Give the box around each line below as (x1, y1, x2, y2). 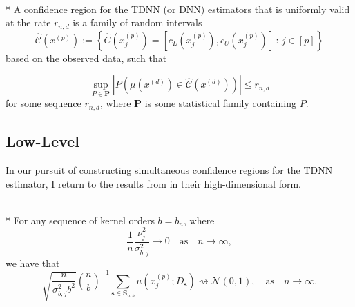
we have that (6, 255, 60, 270)
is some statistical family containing (144, 96, 296, 110)
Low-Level (6, 130, 79, 152)
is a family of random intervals (73, 15, 202, 30)
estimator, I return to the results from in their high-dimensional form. (6, 176, 301, 190)
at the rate (6, 15, 51, 30)
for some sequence (6, 96, 81, 110)
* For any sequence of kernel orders (6, 212, 155, 227)
